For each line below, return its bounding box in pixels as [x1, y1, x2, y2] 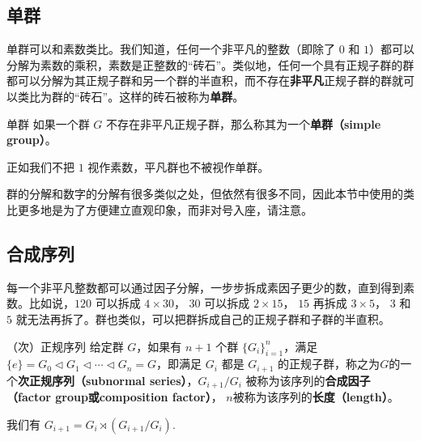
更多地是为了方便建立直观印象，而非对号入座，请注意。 [17, 201, 313, 218]
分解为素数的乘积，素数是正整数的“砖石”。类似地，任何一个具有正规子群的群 [6, 56, 415, 73]
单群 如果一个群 [6, 115, 90, 132]
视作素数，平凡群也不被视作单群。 [87, 158, 270, 175]
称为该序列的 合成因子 [257, 371, 371, 388]
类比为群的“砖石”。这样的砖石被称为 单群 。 [17, 87, 245, 104]
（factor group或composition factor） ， [6, 388, 223, 405]
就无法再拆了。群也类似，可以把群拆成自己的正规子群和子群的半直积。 [15, 310, 390, 327]
